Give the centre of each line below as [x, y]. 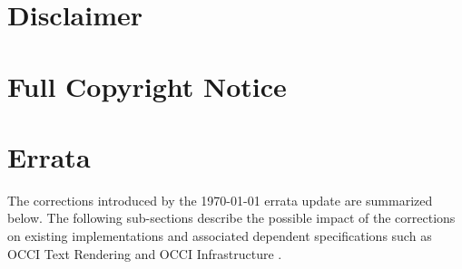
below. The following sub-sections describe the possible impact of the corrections [231, 218]
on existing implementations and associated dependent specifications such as [220, 236]
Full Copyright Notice [147, 86]
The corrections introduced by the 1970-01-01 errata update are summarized [220, 200]
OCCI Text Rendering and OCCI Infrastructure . [145, 253]
